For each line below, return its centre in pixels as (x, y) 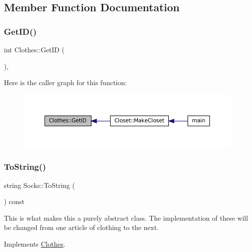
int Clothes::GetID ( (34, 49)
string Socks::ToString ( (39, 185)
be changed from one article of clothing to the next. (81, 227)
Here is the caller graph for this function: (66, 82)
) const (14, 201)
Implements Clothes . (35, 243)
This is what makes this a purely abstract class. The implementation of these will (126, 218)
